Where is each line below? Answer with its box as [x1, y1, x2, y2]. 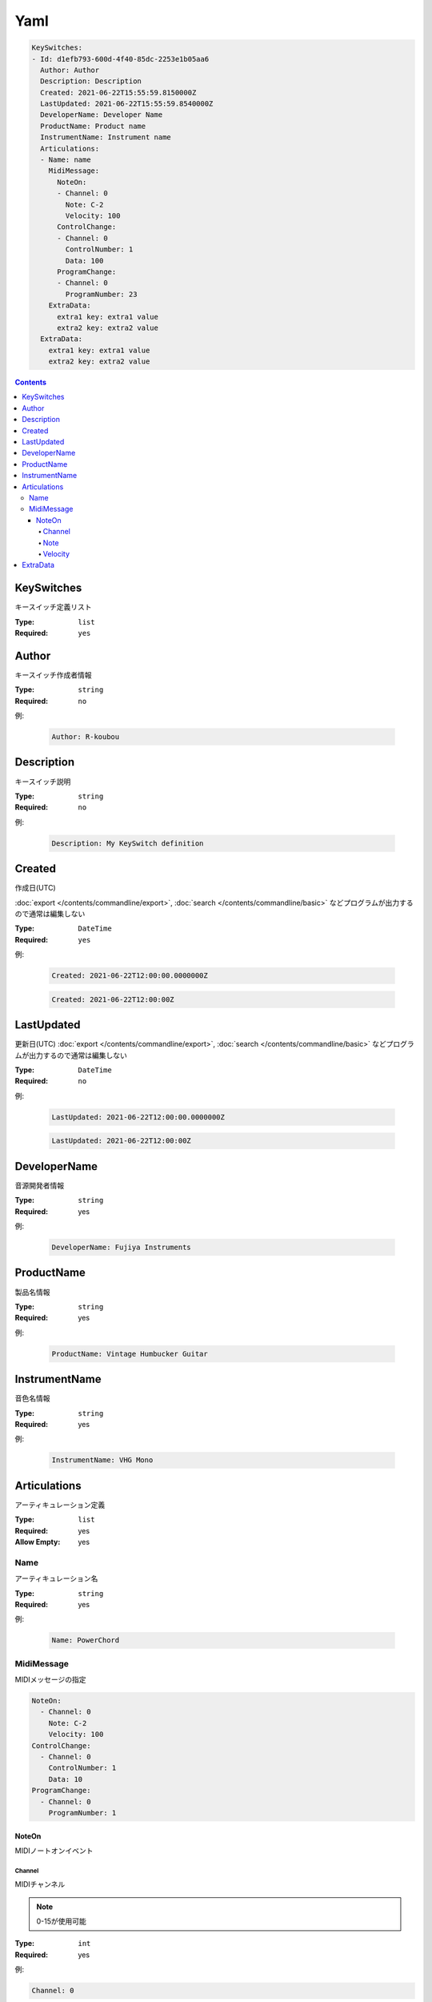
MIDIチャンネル [14, 1879, 66, 1889]
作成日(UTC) [14, 883, 56, 893]
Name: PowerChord [51, 1636, 120, 1645]
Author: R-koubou [51, 733, 120, 742]
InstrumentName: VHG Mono [51, 1456, 154, 1465]
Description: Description [40, 77, 142, 86]
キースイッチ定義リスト [14, 602, 92, 612]
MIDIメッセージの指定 [14, 1674, 86, 1685]
